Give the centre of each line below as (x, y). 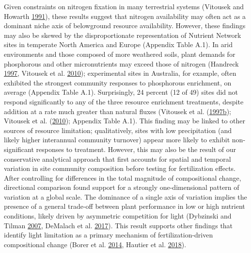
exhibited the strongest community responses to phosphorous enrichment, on (118, 82)
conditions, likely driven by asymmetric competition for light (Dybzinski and (118, 216)
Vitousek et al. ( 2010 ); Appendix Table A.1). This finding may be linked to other (125, 121)
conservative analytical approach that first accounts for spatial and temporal (118, 159)
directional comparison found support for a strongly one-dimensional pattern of (122, 187)
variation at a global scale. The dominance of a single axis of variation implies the (125, 196)
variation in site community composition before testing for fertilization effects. (120, 168)
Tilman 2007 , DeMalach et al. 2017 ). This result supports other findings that (118, 225)
